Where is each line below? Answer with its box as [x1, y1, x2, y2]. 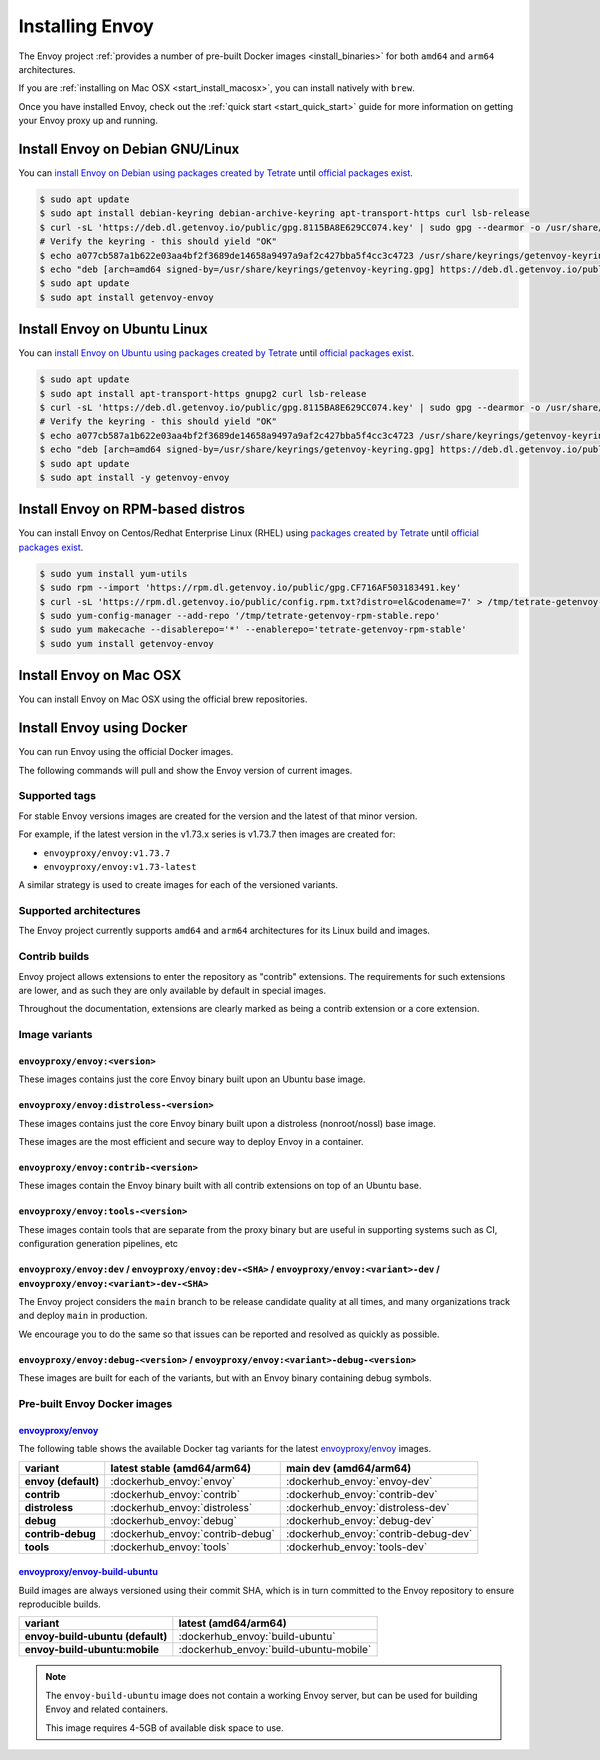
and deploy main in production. [18, 1310, 149, 1322]
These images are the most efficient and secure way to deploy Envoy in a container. [18, 1136, 364, 1148]
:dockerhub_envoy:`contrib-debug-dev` [285, 1526, 473, 1540]
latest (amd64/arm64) [178, 1616, 287, 1630]
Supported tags [18, 789, 97, 803]
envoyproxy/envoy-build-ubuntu [18, 1566, 159, 1578]
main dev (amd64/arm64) [285, 1461, 412, 1475]
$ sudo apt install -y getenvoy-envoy [39, 471, 230, 483]
